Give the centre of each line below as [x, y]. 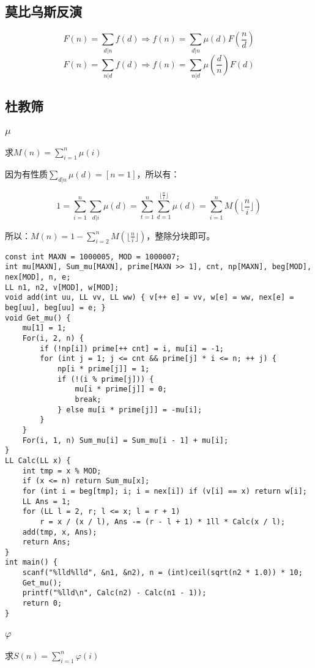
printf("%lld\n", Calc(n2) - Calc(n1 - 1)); [114, 593]
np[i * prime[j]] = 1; [103, 369]
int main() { [31, 562]
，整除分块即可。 [181, 235]
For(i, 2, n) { [53, 339]
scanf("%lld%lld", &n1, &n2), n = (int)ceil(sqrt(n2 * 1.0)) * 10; [162, 573]
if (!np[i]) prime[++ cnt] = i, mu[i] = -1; [132, 348]
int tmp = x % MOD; [62, 471]
